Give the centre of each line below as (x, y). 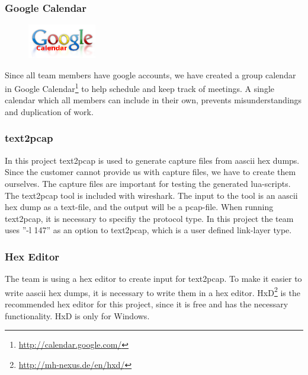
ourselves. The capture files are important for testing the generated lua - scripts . (148, 183)
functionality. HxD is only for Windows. (77, 315)
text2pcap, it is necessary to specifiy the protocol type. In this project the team (149, 218)
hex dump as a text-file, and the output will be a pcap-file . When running (139, 207)
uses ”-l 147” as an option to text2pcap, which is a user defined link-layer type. (148, 230)
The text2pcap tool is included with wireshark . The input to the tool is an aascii (151, 195)
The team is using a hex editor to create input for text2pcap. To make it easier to (153, 279)
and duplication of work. (49, 111)
